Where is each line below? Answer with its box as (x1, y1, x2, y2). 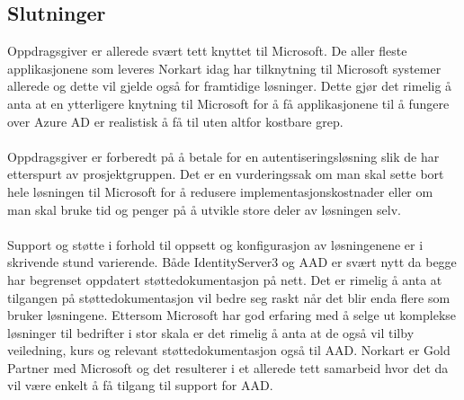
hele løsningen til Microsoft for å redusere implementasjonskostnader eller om (7, 182, 433, 200)
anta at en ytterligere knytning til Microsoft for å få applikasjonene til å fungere (7, 93, 450, 112)
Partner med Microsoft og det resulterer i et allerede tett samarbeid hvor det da (7, 358, 449, 377)
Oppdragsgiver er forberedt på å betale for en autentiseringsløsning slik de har (7, 147, 440, 165)
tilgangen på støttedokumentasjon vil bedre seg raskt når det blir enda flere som (7, 288, 451, 307)
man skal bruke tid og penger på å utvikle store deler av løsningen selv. (7, 200, 401, 218)
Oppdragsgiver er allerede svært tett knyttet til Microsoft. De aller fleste (7, 41, 407, 60)
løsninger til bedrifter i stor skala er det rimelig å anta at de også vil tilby (7, 323, 415, 342)
